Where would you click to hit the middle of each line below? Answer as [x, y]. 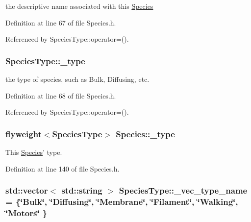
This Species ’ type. [34, 152]
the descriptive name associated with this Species [79, 6]
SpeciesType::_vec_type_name [183, 190]
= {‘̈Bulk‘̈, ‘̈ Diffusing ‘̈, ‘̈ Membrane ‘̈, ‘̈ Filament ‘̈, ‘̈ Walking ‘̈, [122, 202]
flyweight [24, 134]
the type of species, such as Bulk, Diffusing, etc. [77, 79]
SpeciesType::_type [45, 61]
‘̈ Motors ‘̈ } [26, 212]
